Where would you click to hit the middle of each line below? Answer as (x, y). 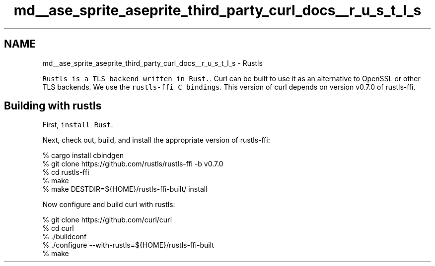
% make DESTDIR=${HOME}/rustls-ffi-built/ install (125, 189)
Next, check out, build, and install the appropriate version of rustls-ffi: (156, 140)
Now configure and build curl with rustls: (109, 205)
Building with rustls (53, 106)
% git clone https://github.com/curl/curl (107, 220)
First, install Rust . (78, 125)
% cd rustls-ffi (66, 172)
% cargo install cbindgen (83, 156)
